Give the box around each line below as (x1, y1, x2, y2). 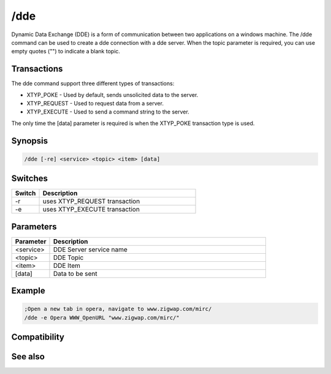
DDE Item (53, 261, 81, 270)
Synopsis (11, 135, 48, 146)
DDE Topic (53, 253, 84, 262)
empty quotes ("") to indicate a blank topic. (11, 48, 121, 55)
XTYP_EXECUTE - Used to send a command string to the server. (26, 108, 189, 116)
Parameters (11, 221, 57, 232)
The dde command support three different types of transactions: (11, 80, 175, 87)
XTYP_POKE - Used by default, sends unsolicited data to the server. (26, 91, 199, 98)
